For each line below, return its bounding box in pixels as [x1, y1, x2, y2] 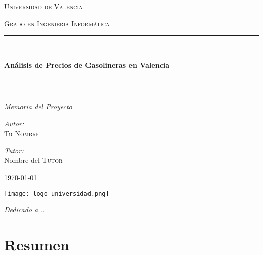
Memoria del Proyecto [4, 101, 72, 111]
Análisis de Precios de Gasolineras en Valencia [4, 59, 170, 70]
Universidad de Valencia [4, 1, 83, 11]
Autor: [4, 118, 24, 129]
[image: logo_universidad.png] [4, 190, 109, 197]
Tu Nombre [4, 128, 40, 139]
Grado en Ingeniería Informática [4, 18, 110, 28]
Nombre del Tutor [4, 155, 63, 165]
